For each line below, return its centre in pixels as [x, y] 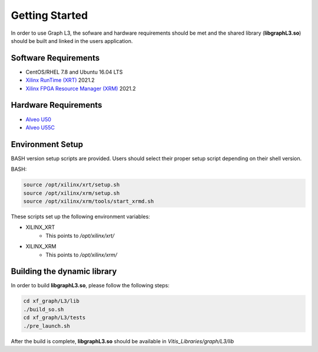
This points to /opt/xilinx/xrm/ [82, 255]
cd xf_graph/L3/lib [51, 301]
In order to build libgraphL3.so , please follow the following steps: [90, 285]
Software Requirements [55, 58]
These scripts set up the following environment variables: [80, 216]
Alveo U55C [40, 127]
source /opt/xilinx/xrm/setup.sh [72, 193]
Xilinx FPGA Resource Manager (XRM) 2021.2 [81, 88]
